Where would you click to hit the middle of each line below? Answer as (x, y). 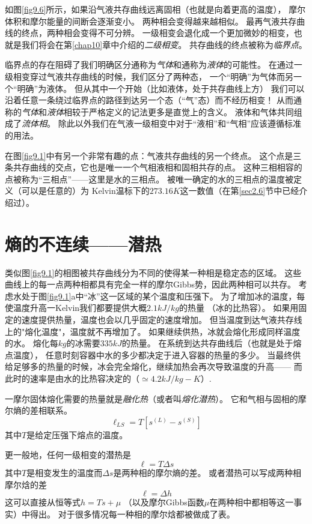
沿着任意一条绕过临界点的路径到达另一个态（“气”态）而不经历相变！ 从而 (149, 100)
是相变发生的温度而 (65, 472)
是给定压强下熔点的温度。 (77, 434)
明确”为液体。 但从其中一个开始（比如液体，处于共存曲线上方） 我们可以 (161, 88)
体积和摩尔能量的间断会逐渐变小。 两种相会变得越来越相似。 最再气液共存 (151, 21)
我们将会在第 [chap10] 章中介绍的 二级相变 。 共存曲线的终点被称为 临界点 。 (164, 44)
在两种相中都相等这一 (252, 502)
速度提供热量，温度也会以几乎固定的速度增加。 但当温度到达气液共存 (158, 319)
